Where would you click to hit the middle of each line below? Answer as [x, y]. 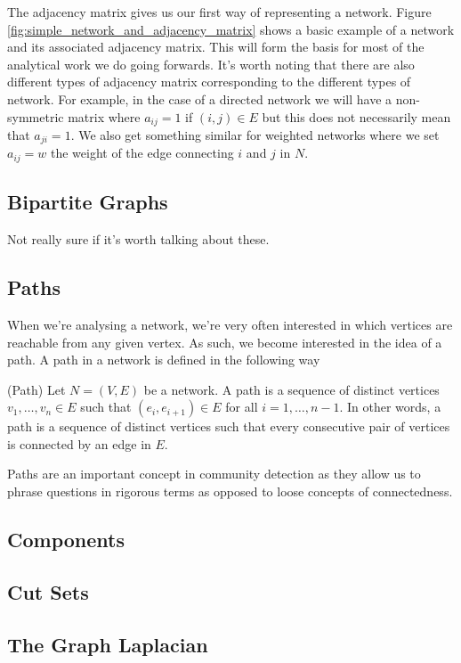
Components [66, 540]
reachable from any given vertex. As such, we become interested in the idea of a [225, 342]
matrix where [104, 116]
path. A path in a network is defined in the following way [164, 360]
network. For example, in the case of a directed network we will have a [200, 98]
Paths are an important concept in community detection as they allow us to [214, 474]
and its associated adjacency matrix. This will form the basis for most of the [216, 47]
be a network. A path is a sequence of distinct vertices [291, 389]
